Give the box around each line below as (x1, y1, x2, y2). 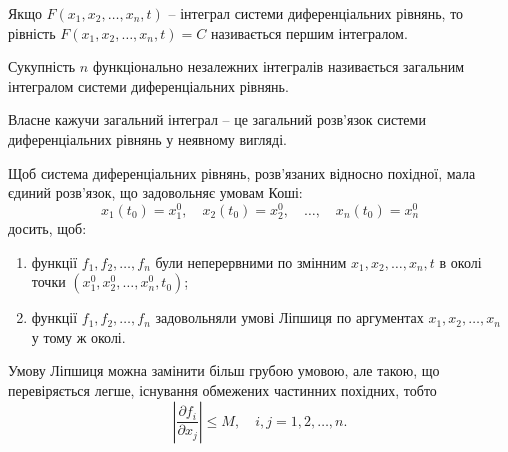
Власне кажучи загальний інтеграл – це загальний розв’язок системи (8, 109, 426, 130)
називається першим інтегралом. (210, 22, 408, 43)
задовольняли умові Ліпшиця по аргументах (155, 307, 424, 328)
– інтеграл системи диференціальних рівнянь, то (168, 3, 464, 23)
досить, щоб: (8, 217, 87, 238)
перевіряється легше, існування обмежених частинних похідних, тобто (8, 379, 437, 400)
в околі (439, 251, 482, 272)
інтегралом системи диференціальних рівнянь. (8, 75, 289, 96)
